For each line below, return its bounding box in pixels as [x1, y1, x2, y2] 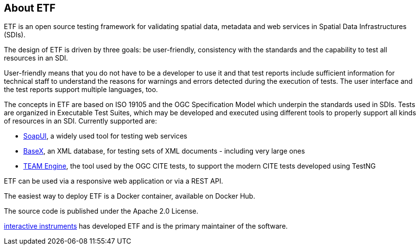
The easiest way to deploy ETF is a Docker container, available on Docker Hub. [4, 192, 255, 201]
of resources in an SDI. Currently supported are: [4, 117, 157, 125]
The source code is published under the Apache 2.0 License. [4, 207, 199, 216]
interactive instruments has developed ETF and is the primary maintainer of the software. [4, 222, 288, 231]
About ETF [4, 2, 56, 14]
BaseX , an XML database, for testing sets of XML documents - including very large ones [23, 147, 305, 156]
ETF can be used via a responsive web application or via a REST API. [4, 177, 223, 186]
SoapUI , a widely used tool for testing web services [23, 132, 187, 140]
